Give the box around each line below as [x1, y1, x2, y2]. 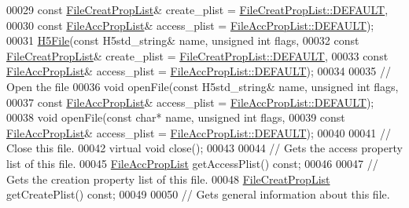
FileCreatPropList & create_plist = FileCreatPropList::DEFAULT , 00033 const [6, 47, 389, 64]
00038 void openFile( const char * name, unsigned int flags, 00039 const [6, 109, 345, 126]
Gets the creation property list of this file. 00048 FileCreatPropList [6, 170, 330, 187]
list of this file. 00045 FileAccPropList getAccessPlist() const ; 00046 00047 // [6, 155, 378, 171]
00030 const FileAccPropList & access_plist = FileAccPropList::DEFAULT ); [6, 16, 374, 33]
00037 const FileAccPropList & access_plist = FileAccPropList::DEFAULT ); [6, 93, 374, 110]
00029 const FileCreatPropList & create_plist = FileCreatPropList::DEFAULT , [6, 2, 389, 17]
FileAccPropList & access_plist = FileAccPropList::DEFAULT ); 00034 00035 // [6, 63, 391, 79]
